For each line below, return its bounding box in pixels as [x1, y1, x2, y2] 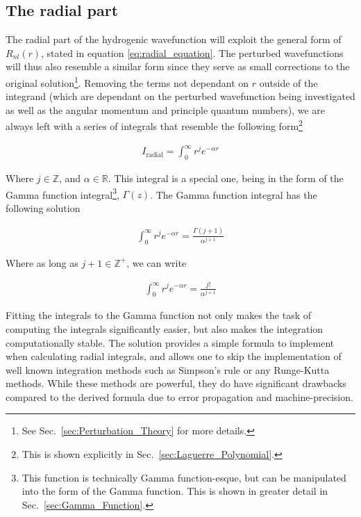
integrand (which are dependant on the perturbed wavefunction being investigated [6, 89, 355, 104]
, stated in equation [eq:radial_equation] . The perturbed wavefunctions [41, 45, 344, 60]
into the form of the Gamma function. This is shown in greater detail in [22, 484, 328, 498]
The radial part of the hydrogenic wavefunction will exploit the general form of [6, 32, 342, 47]
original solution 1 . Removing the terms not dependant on [6, 73, 249, 90]
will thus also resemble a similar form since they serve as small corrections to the [6, 59, 350, 74]
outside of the [259, 75, 318, 90]
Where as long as [6, 255, 78, 270]
